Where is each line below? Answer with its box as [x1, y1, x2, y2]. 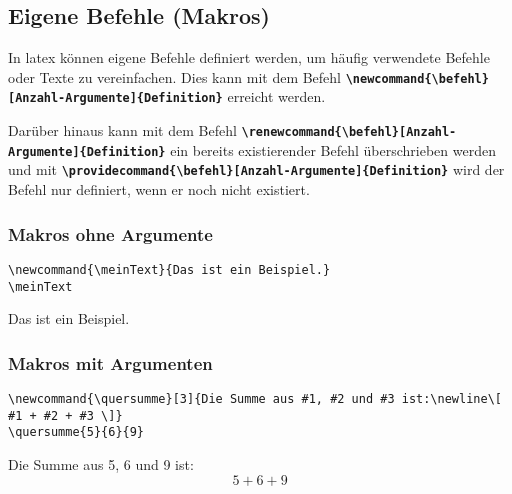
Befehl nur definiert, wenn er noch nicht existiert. [8, 179, 310, 200]
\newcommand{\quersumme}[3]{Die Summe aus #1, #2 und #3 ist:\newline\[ [8, 392, 502, 407]
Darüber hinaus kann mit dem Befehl [8, 120, 237, 141]
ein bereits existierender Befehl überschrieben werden [170, 139, 496, 160]
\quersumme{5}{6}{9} [8, 425, 145, 440]
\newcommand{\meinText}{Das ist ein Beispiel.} [8, 262, 331, 277]
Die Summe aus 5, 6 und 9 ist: [8, 453, 194, 474]
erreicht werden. [227, 86, 326, 107]
